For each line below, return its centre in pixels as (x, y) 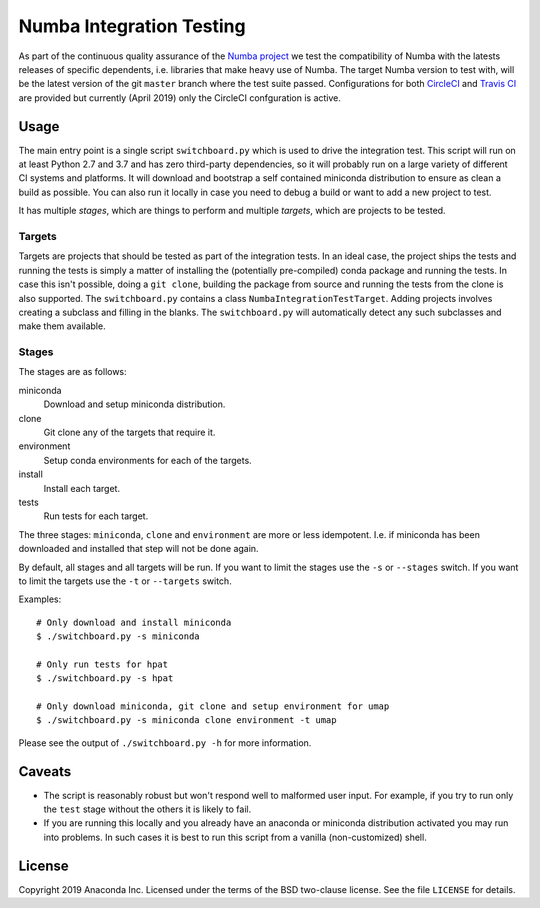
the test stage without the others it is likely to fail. (147, 809)
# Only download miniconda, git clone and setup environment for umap (213, 706)
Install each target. (81, 488)
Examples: (40, 599)
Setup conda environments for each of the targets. (147, 460)
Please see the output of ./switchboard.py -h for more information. (165, 742)
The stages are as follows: (72, 372)
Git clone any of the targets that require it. (129, 432)
